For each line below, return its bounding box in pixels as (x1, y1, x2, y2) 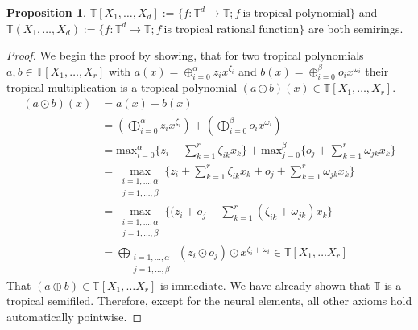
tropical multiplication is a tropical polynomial (6, 79, 238, 96)
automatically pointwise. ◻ (6, 307, 143, 324)
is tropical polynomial (242, 8, 350, 19)
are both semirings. (308, 19, 404, 36)
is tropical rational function (163, 23, 300, 35)
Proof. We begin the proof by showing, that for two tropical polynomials (6, 47, 364, 64)
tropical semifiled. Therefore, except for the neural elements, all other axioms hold (6, 292, 412, 309)
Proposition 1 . (6, 4, 86, 20)
